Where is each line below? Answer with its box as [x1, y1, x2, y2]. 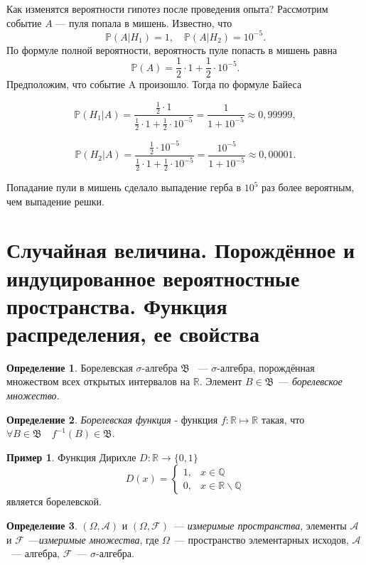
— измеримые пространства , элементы [173, 518, 347, 533]
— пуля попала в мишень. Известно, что [55, 15, 232, 30]
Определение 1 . [6, 360, 77, 375]
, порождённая [252, 360, 315, 375]
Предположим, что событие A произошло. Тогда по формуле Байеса [6, 77, 302, 92]
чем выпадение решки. [6, 193, 104, 208]
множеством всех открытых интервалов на [6, 374, 190, 389]
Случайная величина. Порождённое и [6, 235, 355, 264]
